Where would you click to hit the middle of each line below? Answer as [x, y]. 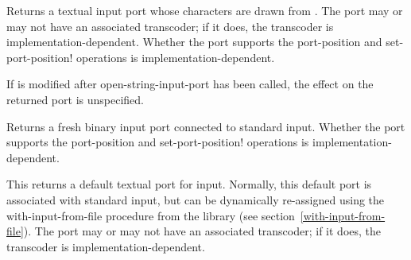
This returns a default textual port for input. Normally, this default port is [189, 184]
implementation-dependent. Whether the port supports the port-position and [194, 42]
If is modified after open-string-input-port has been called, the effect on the [190, 84]
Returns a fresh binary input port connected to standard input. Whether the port [206, 126]
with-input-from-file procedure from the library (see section [151, 215]
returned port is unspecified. [75, 99]
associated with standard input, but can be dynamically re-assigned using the [196, 199]
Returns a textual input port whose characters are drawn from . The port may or [205, 10]
